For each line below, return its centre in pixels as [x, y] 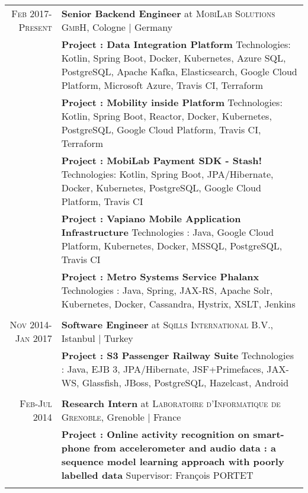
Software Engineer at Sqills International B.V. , [167, 324]
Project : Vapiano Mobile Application [151, 218]
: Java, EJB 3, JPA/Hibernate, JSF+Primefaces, [163, 369]
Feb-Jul [36, 403]
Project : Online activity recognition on [155, 434]
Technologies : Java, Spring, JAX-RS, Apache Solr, [167, 290]
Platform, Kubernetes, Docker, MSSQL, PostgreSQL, [172, 246]
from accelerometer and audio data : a [185, 448]
